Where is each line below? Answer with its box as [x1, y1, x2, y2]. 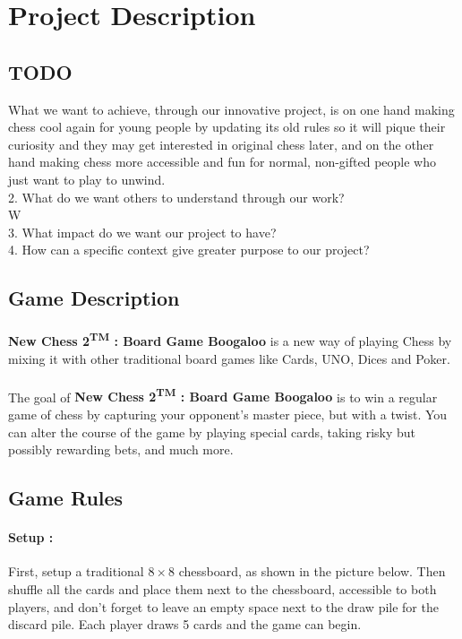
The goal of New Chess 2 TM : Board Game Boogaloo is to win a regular [8, 384, 438, 406]
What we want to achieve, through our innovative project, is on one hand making [8, 99, 455, 118]
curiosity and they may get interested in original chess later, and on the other [8, 134, 434, 153]
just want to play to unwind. [8, 169, 166, 188]
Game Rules [8, 484, 124, 512]
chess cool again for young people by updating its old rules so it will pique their [8, 117, 446, 136]
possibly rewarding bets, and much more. [8, 440, 234, 459]
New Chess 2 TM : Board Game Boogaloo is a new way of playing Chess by [8, 329, 452, 350]
